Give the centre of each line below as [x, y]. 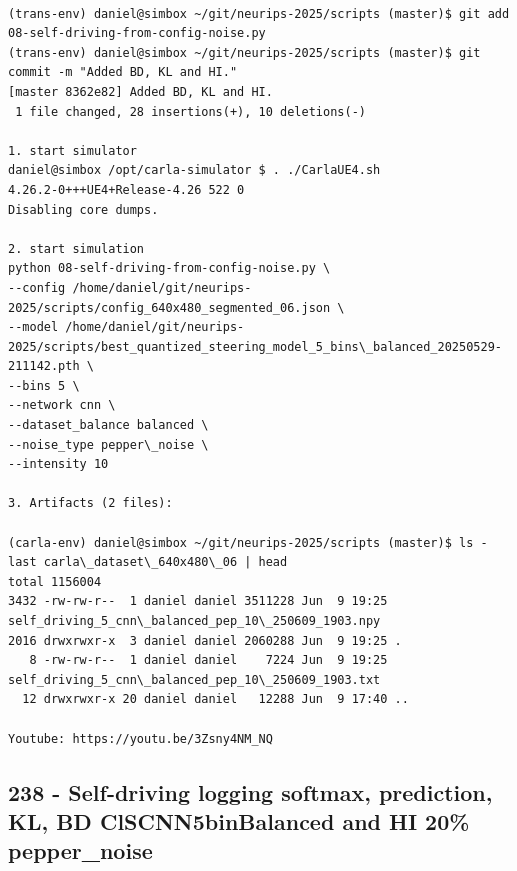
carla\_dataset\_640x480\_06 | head [165, 562]
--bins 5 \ [44, 385]
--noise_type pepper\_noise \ [108, 444]
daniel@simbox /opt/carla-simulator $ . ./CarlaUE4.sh [194, 170]
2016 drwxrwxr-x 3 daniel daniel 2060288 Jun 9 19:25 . [205, 640]
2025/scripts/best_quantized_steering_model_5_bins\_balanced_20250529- [255, 346]
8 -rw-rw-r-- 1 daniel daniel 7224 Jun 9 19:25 [208, 660]
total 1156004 [55, 581]
